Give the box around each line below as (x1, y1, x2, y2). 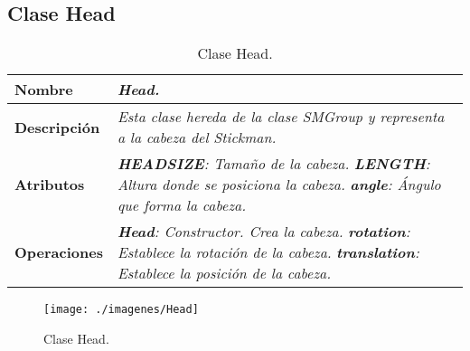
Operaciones (14, 242, 103, 263)
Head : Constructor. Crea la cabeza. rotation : (117, 221, 410, 242)
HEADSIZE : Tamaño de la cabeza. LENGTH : (117, 153, 430, 175)
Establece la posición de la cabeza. (117, 262, 332, 284)
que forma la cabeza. (117, 194, 247, 216)
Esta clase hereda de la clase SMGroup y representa (117, 106, 445, 128)
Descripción (14, 116, 100, 138)
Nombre (14, 79, 73, 100)
